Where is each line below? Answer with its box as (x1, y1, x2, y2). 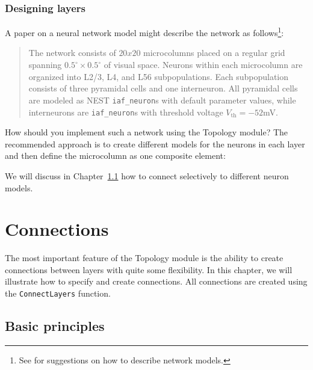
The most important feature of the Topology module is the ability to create (5, 251, 284, 264)
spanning (28, 58, 62, 71)
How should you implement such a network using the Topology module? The (5, 126, 288, 138)
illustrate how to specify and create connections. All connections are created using (5, 275, 308, 288)
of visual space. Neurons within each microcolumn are (104, 58, 303, 71)
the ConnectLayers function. (5, 287, 111, 300)
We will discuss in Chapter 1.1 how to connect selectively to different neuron (5, 169, 289, 182)
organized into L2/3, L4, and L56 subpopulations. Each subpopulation (28, 70, 289, 82)
